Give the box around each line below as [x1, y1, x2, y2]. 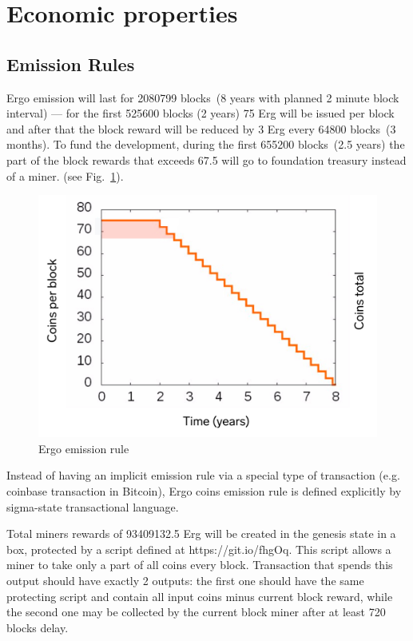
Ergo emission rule [38, 440, 129, 456]
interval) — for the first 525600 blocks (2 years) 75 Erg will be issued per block [6, 105, 395, 121]
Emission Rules [6, 51, 135, 76]
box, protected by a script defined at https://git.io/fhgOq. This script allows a [6, 540, 391, 557]
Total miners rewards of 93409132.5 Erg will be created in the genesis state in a [6, 525, 396, 542]
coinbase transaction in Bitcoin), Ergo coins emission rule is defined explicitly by [6, 483, 402, 500]
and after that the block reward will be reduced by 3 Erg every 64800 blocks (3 [6, 120, 396, 137]
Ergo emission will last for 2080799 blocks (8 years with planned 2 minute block [6, 89, 399, 106]
